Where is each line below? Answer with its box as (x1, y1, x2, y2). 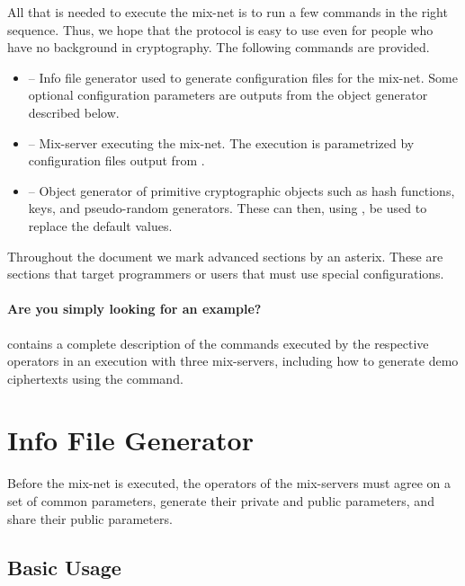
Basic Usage (7, 553, 121, 581)
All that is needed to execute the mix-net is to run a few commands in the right (7, 3, 448, 21)
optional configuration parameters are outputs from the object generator (28, 85, 428, 104)
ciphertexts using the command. (7, 368, 183, 387)
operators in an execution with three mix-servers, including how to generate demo (7, 351, 459, 370)
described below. (28, 102, 120, 121)
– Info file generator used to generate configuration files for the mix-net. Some (28, 67, 458, 86)
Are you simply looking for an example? (7, 299, 262, 318)
